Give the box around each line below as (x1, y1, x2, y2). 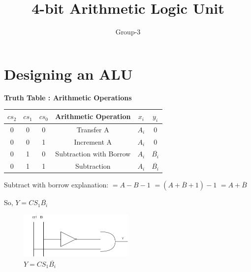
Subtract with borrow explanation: (4, 180, 109, 190)
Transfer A (76, 124, 109, 134)
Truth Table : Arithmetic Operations (4, 92, 132, 102)
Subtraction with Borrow (55, 149, 131, 159)
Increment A (74, 136, 112, 147)
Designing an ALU (4, 63, 133, 84)
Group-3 (115, 27, 141, 37)
